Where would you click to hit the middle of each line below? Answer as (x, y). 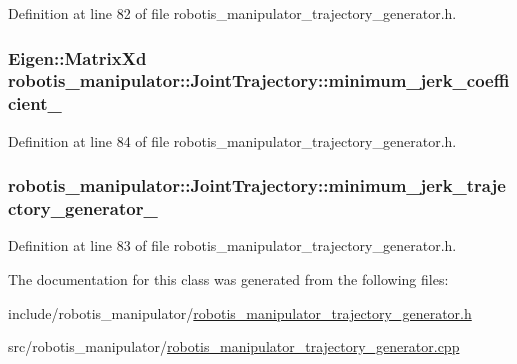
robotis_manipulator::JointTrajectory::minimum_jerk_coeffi (259, 80)
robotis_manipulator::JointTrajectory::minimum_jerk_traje (257, 185)
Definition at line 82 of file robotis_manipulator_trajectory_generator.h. (232, 13)
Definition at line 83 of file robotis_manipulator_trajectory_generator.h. (232, 245)
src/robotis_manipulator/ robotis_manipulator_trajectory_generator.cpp (234, 346)
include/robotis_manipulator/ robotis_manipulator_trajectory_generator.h (240, 312)
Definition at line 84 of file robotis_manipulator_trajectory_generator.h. (232, 140)
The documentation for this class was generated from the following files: (228, 278)
